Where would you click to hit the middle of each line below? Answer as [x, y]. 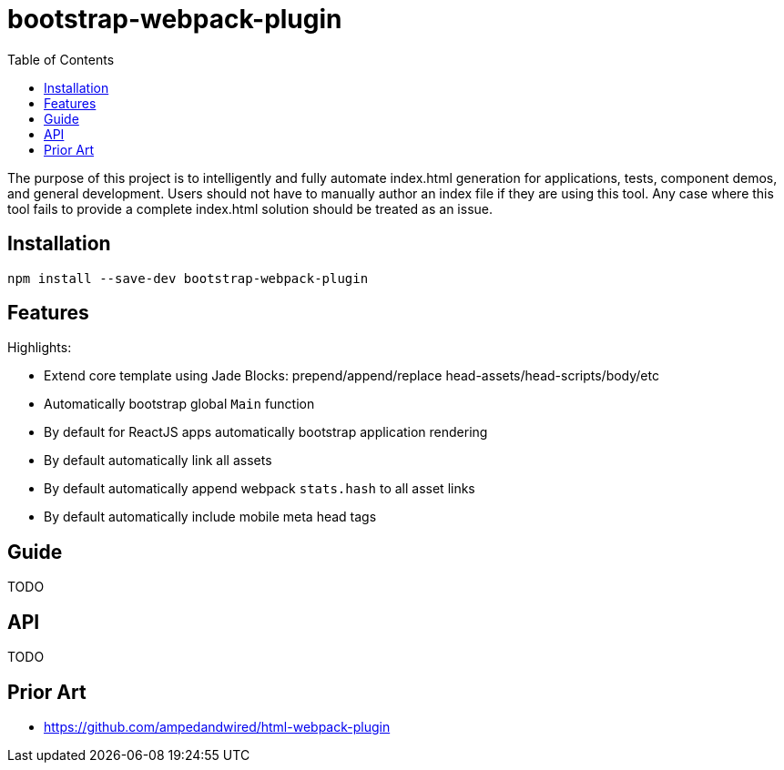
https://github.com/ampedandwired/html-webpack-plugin [217, 726]
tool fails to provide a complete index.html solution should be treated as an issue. [250, 208]
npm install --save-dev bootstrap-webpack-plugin [188, 278]
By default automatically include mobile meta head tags [210, 517]
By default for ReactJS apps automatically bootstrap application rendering [266, 432]
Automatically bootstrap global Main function [179, 404]
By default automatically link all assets [158, 461]
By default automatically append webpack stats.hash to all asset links [260, 489]
